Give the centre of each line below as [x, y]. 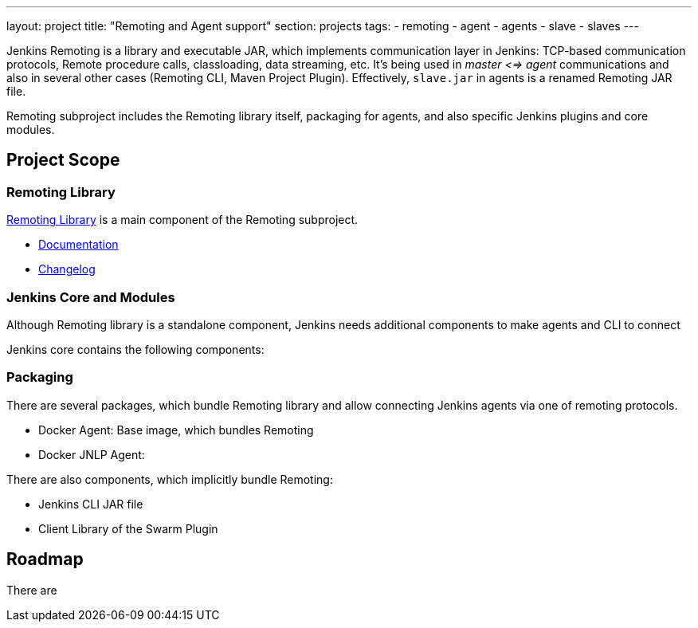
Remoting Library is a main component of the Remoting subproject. [182, 220]
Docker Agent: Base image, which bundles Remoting [176, 430]
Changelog [67, 269]
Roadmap [45, 559]
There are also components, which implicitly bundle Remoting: [170, 479]
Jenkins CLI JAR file [91, 504]
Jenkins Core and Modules [91, 297]
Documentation [78, 245]
